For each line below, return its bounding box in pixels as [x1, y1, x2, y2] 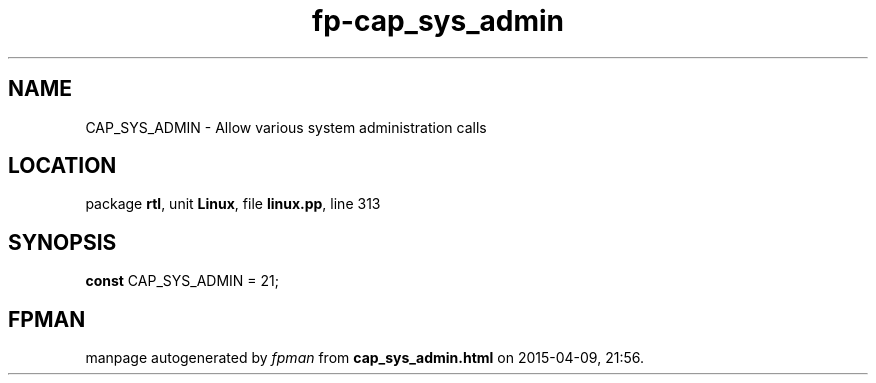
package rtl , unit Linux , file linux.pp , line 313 [85, 195, 381, 213]
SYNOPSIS [8, 229, 117, 255]
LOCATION [8, 153, 117, 179]
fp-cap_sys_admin [312, 4, 564, 38]
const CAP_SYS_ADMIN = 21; [85, 272, 279, 290]
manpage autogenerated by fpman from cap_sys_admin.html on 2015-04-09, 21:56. [85, 349, 644, 367]
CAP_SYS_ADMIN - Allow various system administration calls [85, 118, 487, 136]
